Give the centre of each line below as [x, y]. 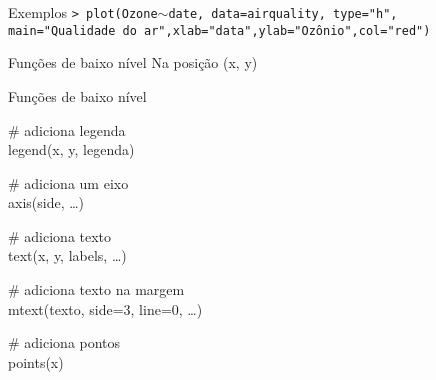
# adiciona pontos [64, 342]
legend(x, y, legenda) [71, 149]
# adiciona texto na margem [96, 289]
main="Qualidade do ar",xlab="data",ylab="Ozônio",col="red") [219, 30]
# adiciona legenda [67, 129]
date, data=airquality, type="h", [283, 14]
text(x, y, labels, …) [67, 255]
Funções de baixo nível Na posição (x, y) [133, 62]
